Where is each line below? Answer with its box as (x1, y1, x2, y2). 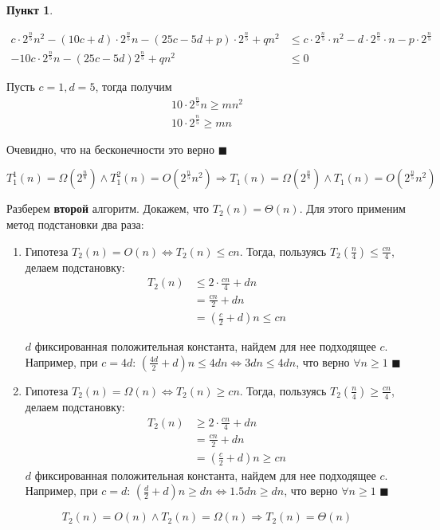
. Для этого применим (299, 200, 406, 217)
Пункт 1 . (6, 2, 53, 18)
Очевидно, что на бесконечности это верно (6, 140, 215, 157)
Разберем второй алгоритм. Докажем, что (6, 200, 210, 217)
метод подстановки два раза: (6, 215, 144, 232)
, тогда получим (95, 78, 172, 95)
